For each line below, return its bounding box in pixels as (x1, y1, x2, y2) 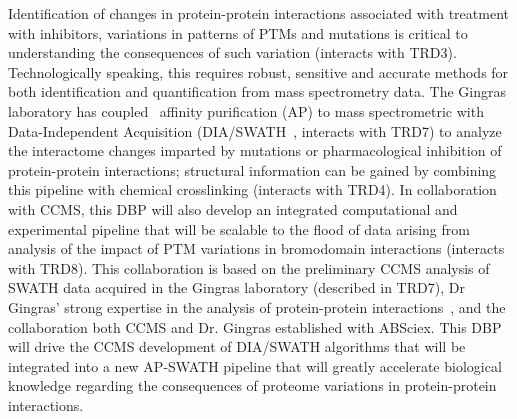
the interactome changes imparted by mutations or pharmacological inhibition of (8, 140, 502, 161)
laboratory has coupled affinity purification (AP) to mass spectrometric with (8, 100, 484, 121)
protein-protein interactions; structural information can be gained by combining (8, 159, 497, 180)
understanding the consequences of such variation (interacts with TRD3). (8, 42, 457, 63)
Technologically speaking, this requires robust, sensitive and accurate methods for (8, 61, 509, 82)
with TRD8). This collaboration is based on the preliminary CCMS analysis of (8, 257, 490, 278)
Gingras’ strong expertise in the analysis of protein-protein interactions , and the (8, 296, 506, 317)
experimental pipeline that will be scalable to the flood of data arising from (8, 218, 470, 239)
